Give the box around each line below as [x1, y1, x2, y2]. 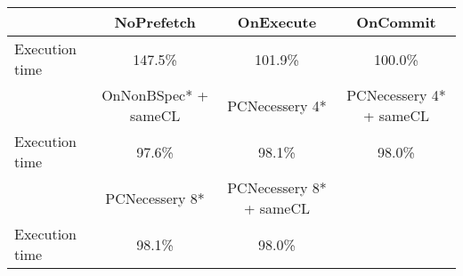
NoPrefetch [114, 12, 196, 32]
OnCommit [356, 12, 436, 32]
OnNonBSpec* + [102, 85, 208, 105]
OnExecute [237, 12, 317, 32]
